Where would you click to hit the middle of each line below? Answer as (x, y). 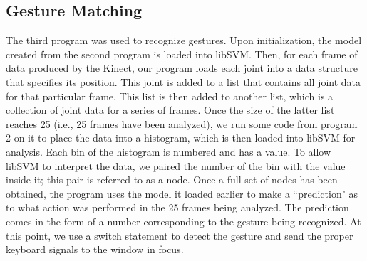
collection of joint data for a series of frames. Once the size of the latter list (170, 110)
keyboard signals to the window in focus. (95, 249)
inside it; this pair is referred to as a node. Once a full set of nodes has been (172, 180)
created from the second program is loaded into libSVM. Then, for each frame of (182, 54)
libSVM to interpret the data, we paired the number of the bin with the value (176, 165)
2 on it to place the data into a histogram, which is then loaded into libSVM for (181, 138)
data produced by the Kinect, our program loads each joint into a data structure (182, 68)
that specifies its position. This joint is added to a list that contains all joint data (183, 81)
